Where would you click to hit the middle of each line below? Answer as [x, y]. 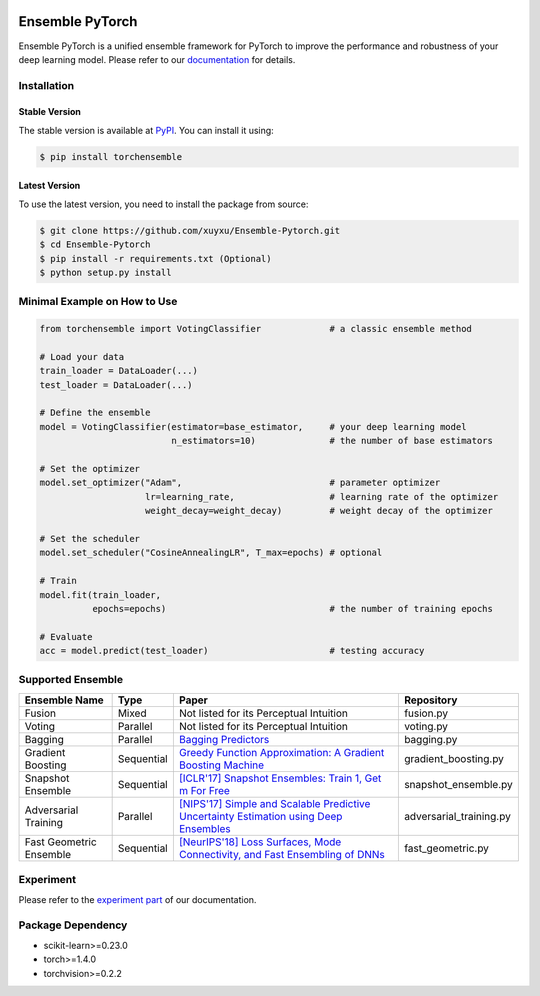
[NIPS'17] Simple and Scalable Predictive [274, 803]
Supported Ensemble [71, 680]
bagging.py [430, 739]
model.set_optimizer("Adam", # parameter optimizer [240, 483]
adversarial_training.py [457, 816]
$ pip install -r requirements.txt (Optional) [155, 258]
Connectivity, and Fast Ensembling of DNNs [281, 854]
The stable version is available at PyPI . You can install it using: [146, 130]
